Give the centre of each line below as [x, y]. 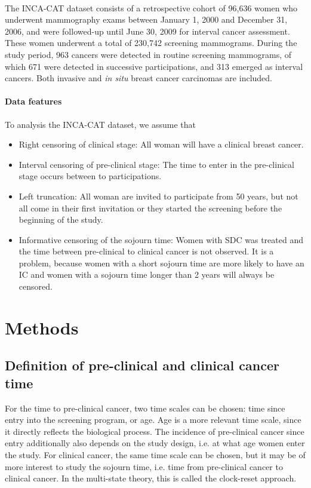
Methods [42, 327]
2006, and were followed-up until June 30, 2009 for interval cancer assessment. [147, 31]
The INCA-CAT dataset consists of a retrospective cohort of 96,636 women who [151, 7]
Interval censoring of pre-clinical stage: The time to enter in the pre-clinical [156, 164]
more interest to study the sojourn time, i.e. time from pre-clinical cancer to [144, 466]
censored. [36, 286]
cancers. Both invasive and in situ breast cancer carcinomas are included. [138, 78]
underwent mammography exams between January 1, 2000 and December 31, [146, 19]
